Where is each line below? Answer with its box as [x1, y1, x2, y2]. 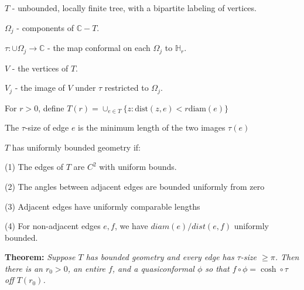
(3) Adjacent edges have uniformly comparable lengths [5, 200, 200, 212]
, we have [114, 220, 148, 232]
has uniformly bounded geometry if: [12, 141, 141, 153]
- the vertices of [12, 62, 69, 74]
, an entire [67, 262, 105, 274]
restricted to [104, 81, 149, 94]
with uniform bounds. [99, 161, 177, 173]
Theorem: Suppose [5, 251, 76, 263]
